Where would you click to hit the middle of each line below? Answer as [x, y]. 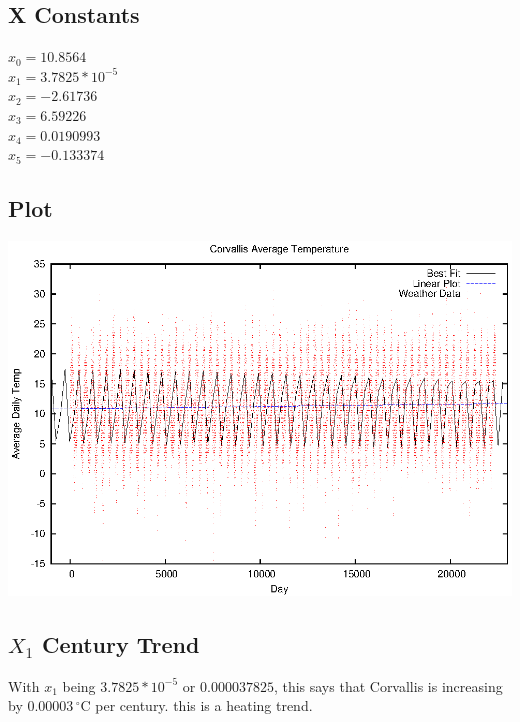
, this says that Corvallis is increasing [388, 685]
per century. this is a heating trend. [204, 705]
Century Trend [120, 643]
